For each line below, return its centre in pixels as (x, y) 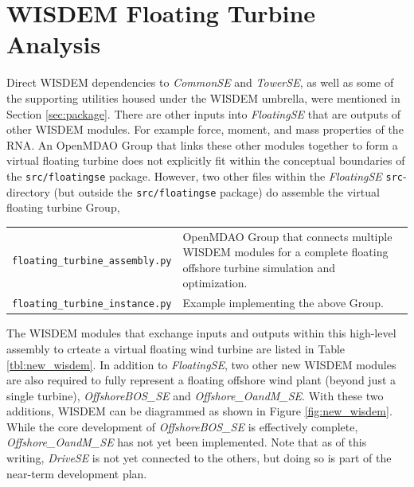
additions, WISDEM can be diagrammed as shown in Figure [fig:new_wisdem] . (199, 411)
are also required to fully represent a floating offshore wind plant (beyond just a (201, 380)
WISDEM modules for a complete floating (285, 252)
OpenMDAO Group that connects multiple (287, 236)
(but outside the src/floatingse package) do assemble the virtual (217, 191)
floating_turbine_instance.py (92, 304)
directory (28, 191)
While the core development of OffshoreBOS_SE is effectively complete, (182, 426)
